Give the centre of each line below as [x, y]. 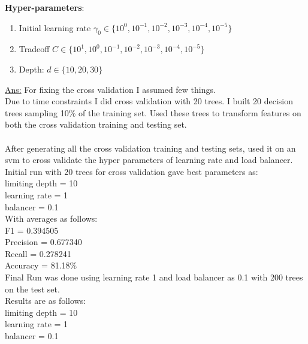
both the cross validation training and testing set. [96, 124]
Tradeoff [34, 49]
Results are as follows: [46, 301]
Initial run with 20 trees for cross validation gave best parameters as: [132, 171]
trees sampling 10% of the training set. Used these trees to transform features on [153, 112]
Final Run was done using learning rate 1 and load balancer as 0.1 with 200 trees [154, 277]
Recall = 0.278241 [38, 253]
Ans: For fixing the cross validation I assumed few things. [110, 89]
